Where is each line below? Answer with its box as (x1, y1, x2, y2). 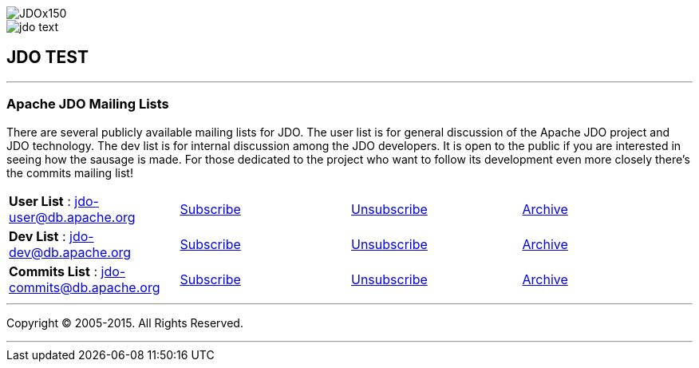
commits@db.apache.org (9, 279, 160, 295)
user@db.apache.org (9, 208, 136, 225)
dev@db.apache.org (9, 243, 132, 260)
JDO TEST (6, 47, 89, 68)
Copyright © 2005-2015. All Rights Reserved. (6, 315, 243, 330)
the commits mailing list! (6, 165, 133, 180)
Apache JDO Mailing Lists (6, 96, 169, 113)
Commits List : (9, 263, 97, 279)
